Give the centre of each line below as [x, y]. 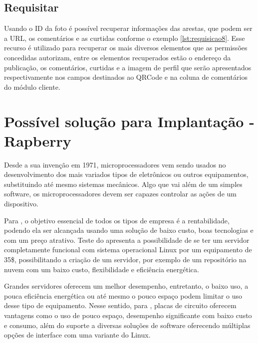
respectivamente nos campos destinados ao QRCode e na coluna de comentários [126, 77]
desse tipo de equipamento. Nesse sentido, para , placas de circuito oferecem [120, 305]
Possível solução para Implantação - [129, 121]
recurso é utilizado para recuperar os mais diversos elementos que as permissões [126, 48]
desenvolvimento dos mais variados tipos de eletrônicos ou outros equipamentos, [126, 174]
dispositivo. [21, 204]
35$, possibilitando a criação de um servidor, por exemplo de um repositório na [125, 259]
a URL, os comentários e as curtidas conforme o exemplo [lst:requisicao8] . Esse [125, 38]
